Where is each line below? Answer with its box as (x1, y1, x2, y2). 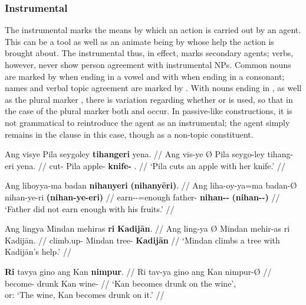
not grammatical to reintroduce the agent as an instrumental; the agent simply (5, 116, 290, 128)
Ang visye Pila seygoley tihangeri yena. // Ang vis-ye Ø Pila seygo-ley (5, 148, 265, 160)
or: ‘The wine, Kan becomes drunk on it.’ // (5, 288, 164, 301)
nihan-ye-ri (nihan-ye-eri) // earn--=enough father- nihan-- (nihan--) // (5, 190, 280, 203)
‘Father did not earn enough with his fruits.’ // (5, 202, 175, 215)
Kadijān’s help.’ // (5, 245, 71, 258)
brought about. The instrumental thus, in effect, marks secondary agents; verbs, (5, 47, 294, 59)
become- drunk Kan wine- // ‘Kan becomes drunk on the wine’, (5, 277, 236, 289)
